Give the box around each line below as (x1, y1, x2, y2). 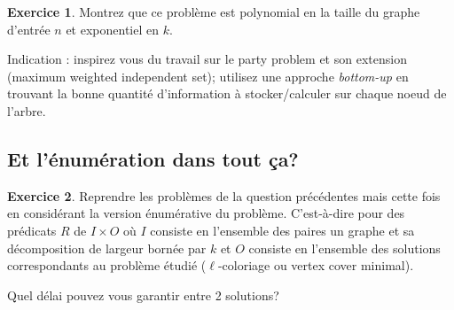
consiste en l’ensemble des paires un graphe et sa (150, 221, 415, 239)
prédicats (7, 221, 57, 239)
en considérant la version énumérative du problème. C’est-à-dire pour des (7, 204, 405, 222)
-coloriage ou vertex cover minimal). (217, 256, 414, 275)
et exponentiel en (66, 19, 159, 38)
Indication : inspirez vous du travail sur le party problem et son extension (7, 50, 407, 68)
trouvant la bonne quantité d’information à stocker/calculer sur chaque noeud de (7, 84, 447, 103)
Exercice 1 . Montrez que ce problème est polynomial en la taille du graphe (7, 3, 420, 20)
